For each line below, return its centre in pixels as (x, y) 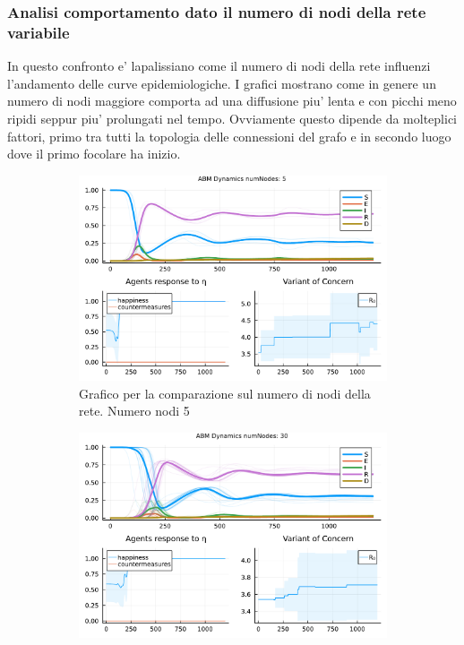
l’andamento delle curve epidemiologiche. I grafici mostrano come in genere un (222, 83)
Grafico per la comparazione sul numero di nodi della (225, 393)
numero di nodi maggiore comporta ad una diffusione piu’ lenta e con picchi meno (232, 101)
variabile (39, 32)
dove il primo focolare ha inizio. (94, 154)
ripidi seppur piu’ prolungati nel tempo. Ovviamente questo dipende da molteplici (232, 118)
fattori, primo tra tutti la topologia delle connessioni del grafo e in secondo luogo (229, 136)
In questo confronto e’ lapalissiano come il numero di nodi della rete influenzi (219, 66)
